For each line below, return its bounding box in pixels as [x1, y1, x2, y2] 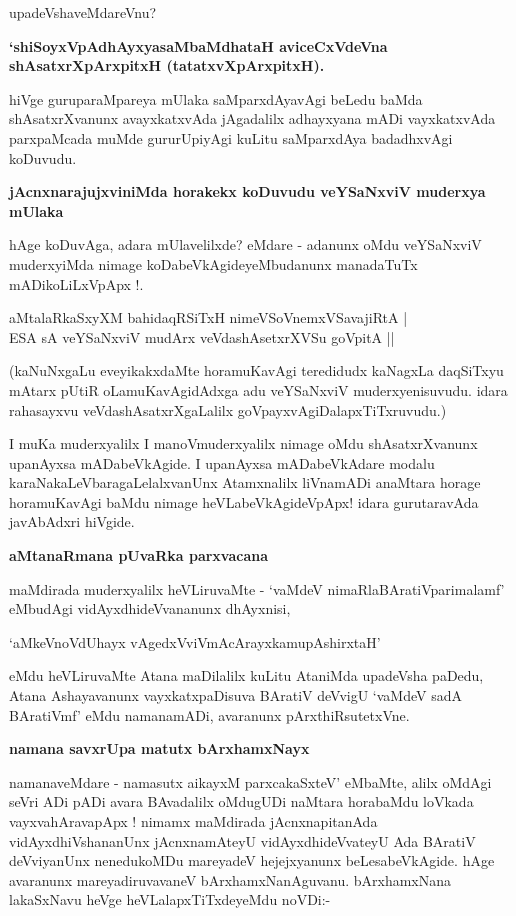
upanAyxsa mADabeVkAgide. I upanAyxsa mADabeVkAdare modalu [9, 452, 435, 473]
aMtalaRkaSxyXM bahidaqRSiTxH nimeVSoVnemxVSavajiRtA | [9, 307, 408, 328]
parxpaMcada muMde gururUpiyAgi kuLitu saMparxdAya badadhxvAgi [9, 127, 453, 148]
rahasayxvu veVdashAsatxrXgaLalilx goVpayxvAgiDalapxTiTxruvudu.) [9, 399, 447, 420]
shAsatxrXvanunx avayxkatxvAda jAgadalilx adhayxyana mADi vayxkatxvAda [9, 108, 496, 129]
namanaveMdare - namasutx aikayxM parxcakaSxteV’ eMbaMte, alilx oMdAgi [9, 771, 492, 792]
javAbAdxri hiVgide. [9, 511, 135, 532]
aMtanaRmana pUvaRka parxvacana [9, 545, 269, 566]
